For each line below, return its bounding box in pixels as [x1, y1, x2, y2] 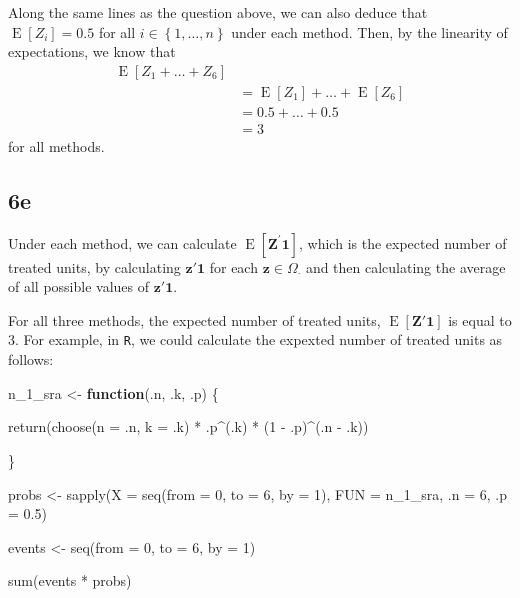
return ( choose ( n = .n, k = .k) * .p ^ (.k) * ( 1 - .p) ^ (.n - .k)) [8, 416, 369, 437]
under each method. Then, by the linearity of [231, 21, 508, 42]
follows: [8, 349, 54, 370]
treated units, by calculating [8, 256, 181, 277]
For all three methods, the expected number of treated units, [8, 309, 381, 330]
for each [209, 256, 258, 277]
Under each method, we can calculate [8, 232, 237, 253]
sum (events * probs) [8, 570, 132, 591]
